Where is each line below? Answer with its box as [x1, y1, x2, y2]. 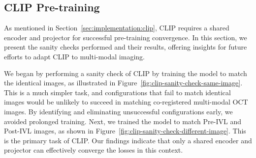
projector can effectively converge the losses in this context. [4, 145, 183, 155]
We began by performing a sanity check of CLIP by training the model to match [4, 68, 247, 78]
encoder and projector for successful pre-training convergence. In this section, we [4, 32, 247, 42]
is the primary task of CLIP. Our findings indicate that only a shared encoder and [4, 135, 252, 145]
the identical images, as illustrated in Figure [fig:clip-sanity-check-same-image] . [4, 78, 243, 88]
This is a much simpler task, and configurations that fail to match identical [4, 87, 231, 97]
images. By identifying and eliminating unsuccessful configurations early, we [4, 106, 233, 116]
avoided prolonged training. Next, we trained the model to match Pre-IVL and [4, 116, 242, 126]
